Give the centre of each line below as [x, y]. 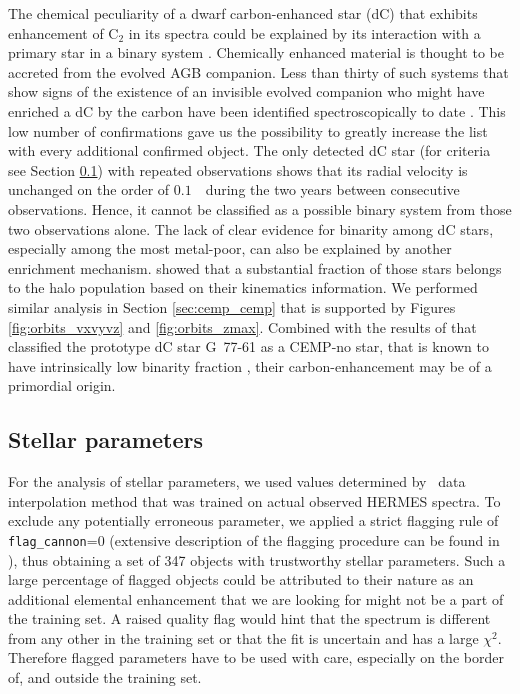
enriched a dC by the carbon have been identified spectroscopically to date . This [257, 110]
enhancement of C [63, 32]
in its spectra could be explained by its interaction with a [304, 32]
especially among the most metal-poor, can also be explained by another [230, 248]
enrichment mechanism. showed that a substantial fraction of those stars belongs [255, 267]
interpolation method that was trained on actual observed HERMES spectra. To [254, 500]
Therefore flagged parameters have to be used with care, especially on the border [256, 657]
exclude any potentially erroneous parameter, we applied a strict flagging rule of [253, 520]
